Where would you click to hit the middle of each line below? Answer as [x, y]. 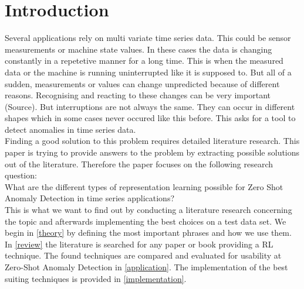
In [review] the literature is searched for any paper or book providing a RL [139, 244]
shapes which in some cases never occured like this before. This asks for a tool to [150, 118]
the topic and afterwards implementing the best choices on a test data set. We [146, 221]
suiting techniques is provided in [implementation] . [96, 278]
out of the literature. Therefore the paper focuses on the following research [139, 164]
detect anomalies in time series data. [70, 129]
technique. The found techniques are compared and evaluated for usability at [143, 255]
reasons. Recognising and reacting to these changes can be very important [138, 95]
